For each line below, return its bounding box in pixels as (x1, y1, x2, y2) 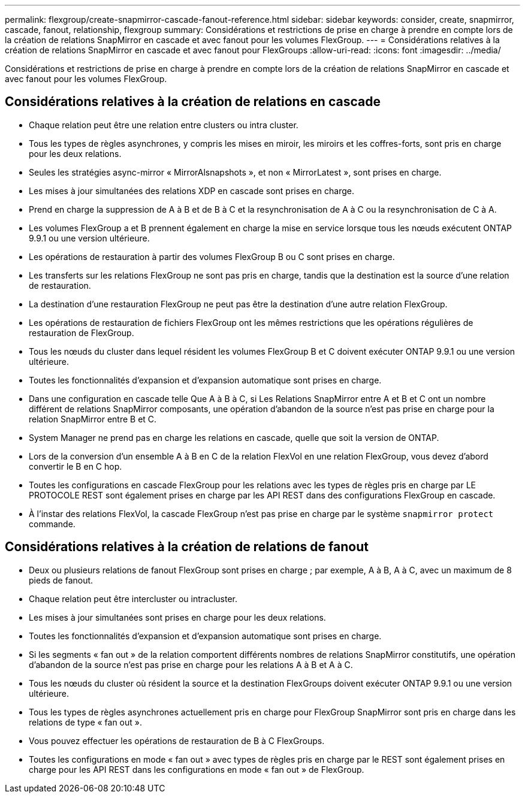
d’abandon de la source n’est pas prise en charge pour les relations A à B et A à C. (29, 659, 353, 670)
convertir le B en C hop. (29, 461, 122, 471)
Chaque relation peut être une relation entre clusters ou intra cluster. (29, 119, 298, 130)
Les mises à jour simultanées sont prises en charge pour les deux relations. (29, 612, 326, 622)
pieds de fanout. (29, 575, 93, 585)
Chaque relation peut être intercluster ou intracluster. (29, 593, 238, 604)
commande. (29, 518, 76, 529)
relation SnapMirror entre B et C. (29, 413, 157, 424)
